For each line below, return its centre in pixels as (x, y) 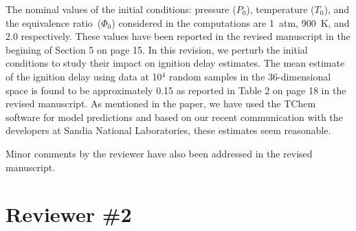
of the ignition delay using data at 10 (84, 76)
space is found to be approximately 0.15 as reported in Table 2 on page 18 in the (176, 90)
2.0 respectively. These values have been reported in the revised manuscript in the (178, 36)
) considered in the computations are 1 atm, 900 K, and (231, 22)
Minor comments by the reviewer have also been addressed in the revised (159, 153)
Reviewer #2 (69, 214)
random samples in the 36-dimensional (250, 76)
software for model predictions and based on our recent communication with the (174, 117)
